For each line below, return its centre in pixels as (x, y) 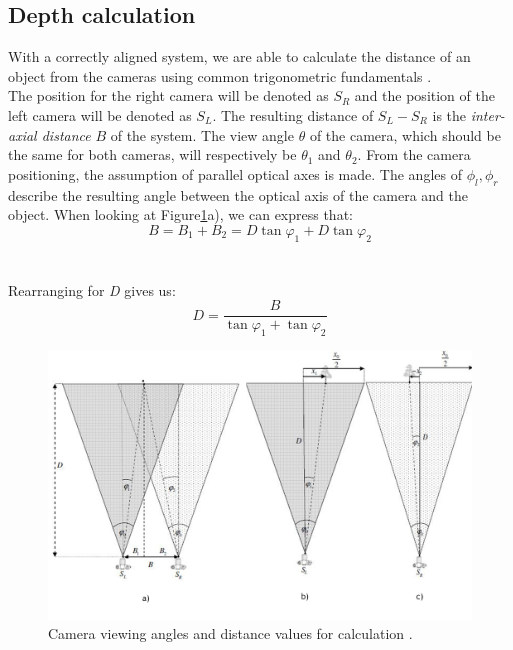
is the (449, 114)
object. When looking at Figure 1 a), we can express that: (180, 214)
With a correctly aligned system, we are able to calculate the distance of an (239, 56)
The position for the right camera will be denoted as (168, 95)
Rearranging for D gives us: (92, 289)
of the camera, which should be (405, 134)
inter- (487, 114)
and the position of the (424, 95)
